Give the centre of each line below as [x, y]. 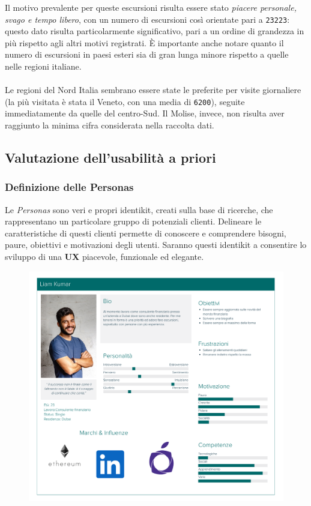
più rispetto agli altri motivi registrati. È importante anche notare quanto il [144, 42]
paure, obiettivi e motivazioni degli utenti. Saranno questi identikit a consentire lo [156, 245]
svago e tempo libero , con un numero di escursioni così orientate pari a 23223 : [147, 19]
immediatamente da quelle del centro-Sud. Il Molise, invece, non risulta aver [145, 113]
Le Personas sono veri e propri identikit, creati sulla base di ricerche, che [139, 209]
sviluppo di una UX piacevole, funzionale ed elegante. [104, 257]
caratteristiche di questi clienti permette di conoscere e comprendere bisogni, [146, 233]
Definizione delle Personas [69, 187]
